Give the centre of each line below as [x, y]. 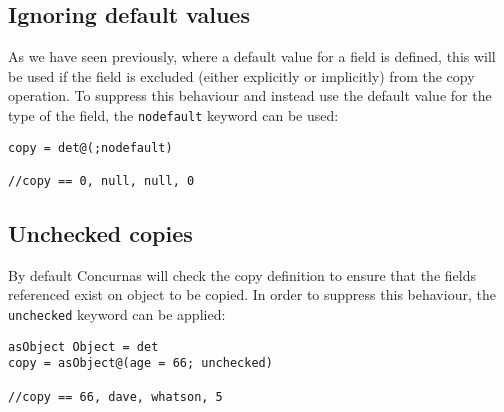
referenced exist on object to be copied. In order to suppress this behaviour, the [252, 294]
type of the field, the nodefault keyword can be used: [173, 114]
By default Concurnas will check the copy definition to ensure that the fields [242, 274]
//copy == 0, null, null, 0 [101, 180]
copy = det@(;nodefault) [90, 147]
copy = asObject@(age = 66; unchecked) [140, 363]
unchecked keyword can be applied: [117, 314]
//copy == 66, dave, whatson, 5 [115, 396]
